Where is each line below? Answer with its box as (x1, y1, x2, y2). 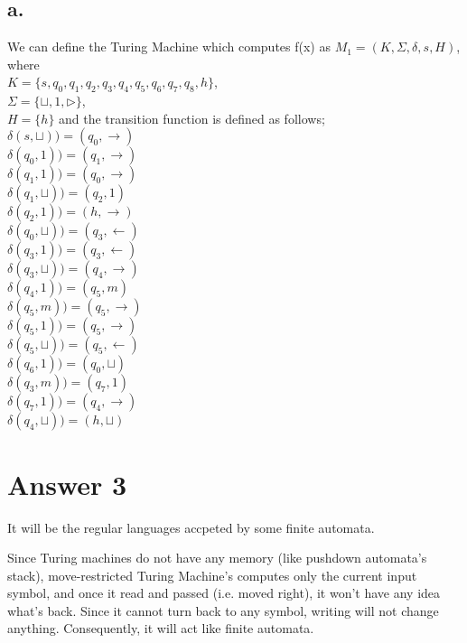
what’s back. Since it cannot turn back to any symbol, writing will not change (7, 601, 439, 620)
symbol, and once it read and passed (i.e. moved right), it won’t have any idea (7, 583, 441, 602)
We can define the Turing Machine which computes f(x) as (7, 37, 331, 56)
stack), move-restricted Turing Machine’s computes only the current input (7, 565, 417, 584)
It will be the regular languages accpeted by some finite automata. (7, 517, 375, 536)
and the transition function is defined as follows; (59, 108, 325, 127)
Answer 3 (7, 465, 127, 502)
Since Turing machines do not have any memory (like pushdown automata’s (7, 548, 427, 567)
